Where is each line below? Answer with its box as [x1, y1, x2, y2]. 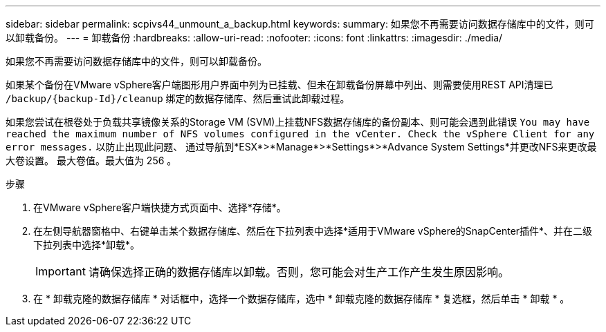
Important [35, 264, 86, 278]
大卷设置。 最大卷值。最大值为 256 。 [6, 155, 177, 166]
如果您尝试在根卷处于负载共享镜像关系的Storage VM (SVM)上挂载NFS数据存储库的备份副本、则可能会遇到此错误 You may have [6, 116, 590, 128]
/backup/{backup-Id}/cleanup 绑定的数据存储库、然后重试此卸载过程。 [6, 92, 350, 104]
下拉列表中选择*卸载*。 [33, 239, 140, 251]
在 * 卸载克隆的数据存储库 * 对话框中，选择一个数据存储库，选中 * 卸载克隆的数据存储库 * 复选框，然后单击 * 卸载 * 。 [33, 293, 570, 304]
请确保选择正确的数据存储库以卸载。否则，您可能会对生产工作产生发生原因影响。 [88, 265, 509, 279]
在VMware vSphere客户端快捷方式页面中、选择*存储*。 [33, 202, 286, 213]
